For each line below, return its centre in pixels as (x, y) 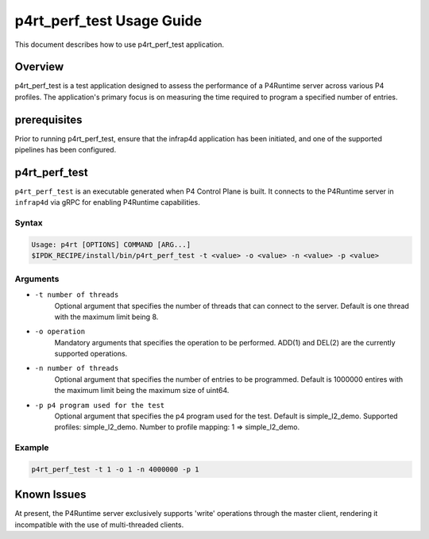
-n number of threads (77, 368)
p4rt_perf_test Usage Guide (108, 21)
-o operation (60, 332)
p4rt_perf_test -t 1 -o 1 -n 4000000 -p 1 (115, 469)
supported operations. (91, 354)
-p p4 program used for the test (100, 405)
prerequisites (48, 119)
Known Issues (50, 495)
